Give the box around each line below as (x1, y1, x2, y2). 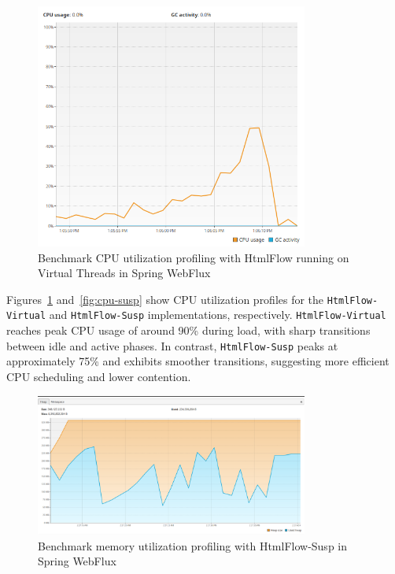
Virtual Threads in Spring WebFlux (38, 265, 211, 281)
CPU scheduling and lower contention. (6, 368, 191, 384)
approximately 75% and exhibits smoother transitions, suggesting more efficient (6, 353, 389, 369)
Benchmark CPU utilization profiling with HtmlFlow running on (38, 249, 349, 265)
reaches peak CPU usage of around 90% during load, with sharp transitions (6, 322, 371, 339)
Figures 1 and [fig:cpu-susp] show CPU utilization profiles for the (6, 291, 324, 307)
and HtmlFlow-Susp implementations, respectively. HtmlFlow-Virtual (49, 306, 386, 323)
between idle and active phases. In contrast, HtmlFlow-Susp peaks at (6, 337, 338, 354)
